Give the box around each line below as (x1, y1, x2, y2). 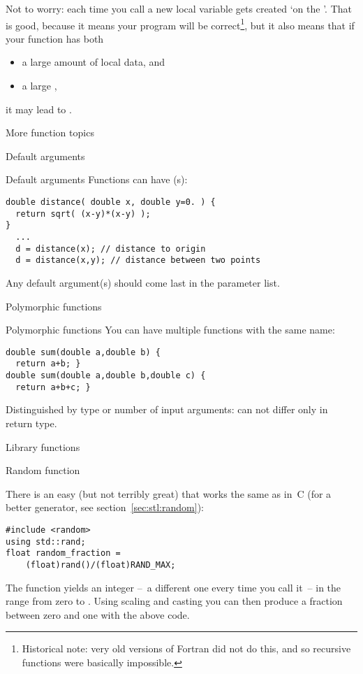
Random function (6, 463, 80, 478)
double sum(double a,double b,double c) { (6, 371, 206, 381)
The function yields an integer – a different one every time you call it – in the (6, 580, 341, 594)
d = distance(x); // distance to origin (15, 243, 206, 254)
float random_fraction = (6, 548, 121, 559)
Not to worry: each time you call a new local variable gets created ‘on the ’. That (6, 1, 353, 15)
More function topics (6, 125, 94, 140)
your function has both (6, 31, 104, 45)
